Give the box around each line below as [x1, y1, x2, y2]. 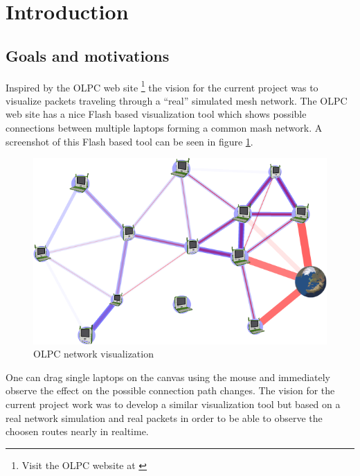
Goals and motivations [6, 44, 170, 66]
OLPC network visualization [33, 346, 154, 361]
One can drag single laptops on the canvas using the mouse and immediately [6, 369, 331, 384]
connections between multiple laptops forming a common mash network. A [6, 121, 323, 135]
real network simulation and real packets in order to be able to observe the [6, 410, 323, 425]
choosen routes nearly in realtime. [6, 424, 149, 439]
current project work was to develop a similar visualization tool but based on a [6, 396, 341, 411]
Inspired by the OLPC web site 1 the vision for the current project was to [6, 78, 318, 94]
